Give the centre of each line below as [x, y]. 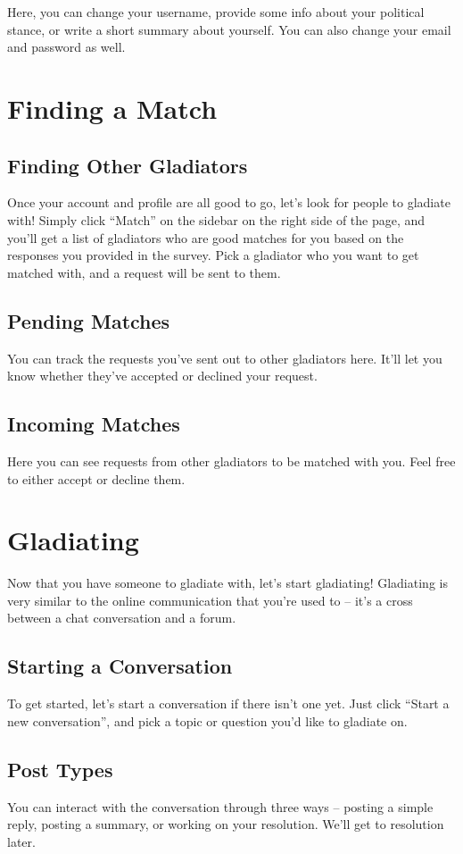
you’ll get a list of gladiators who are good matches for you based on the [206, 237]
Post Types [60, 769]
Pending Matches [89, 320]
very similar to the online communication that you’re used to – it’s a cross [210, 600]
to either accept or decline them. [96, 478]
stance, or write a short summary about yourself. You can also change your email [229, 29]
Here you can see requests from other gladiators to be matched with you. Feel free [231, 460]
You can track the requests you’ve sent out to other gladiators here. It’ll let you [225, 358]
